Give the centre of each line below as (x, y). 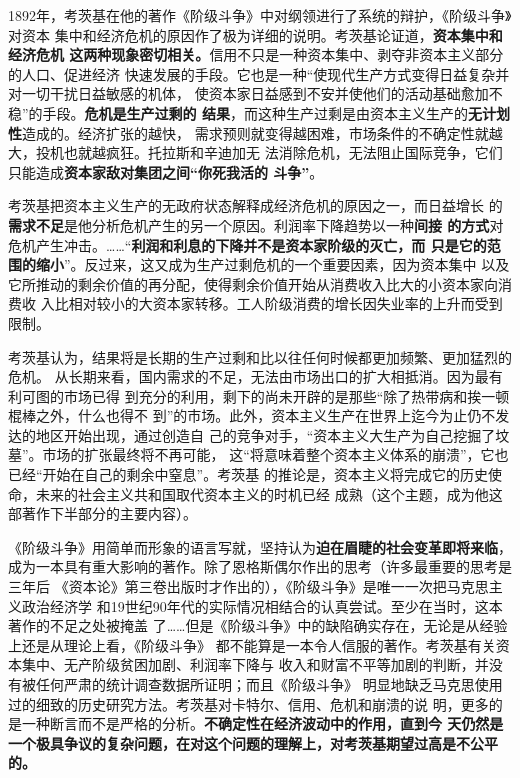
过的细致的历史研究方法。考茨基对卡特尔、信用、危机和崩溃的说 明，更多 (248, 703)
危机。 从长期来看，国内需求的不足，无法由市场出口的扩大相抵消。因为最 (248, 376)
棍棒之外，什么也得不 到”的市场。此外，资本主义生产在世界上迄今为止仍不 (252, 415)
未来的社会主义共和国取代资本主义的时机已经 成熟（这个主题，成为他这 (269, 493)
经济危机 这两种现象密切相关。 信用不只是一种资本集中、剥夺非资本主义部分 (256, 54)
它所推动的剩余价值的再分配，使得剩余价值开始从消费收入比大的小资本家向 (253, 283)
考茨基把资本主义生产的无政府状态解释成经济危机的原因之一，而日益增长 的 (255, 205)
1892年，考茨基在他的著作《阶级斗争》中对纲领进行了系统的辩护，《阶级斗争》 (260, 15)
